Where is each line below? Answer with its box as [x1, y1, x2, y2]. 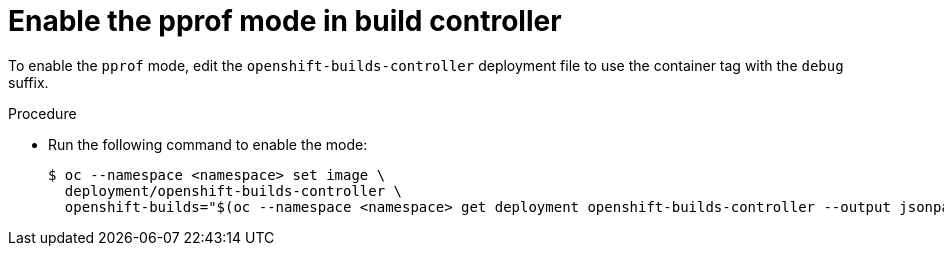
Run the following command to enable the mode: [48, 135, 368, 153]
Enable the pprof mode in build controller [8, 4, 562, 38]
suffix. [8, 73, 49, 91]
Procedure [8, 104, 77, 122]
